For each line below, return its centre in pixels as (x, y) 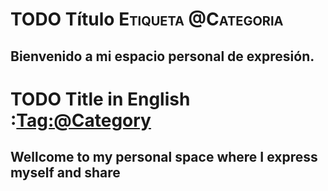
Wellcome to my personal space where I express (164, 157)
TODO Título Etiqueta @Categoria (147, 19)
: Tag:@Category (81, 120)
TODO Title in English (100, 99)
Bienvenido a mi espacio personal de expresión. (162, 56)
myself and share (65, 173)
